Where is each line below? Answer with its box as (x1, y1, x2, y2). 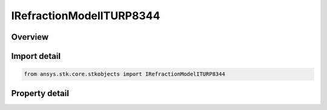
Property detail (11, 88, 70, 99)
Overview (11, 32, 49, 42)
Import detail (11, 51, 61, 61)
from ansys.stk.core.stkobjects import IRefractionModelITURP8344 (24, 71, 225, 78)
